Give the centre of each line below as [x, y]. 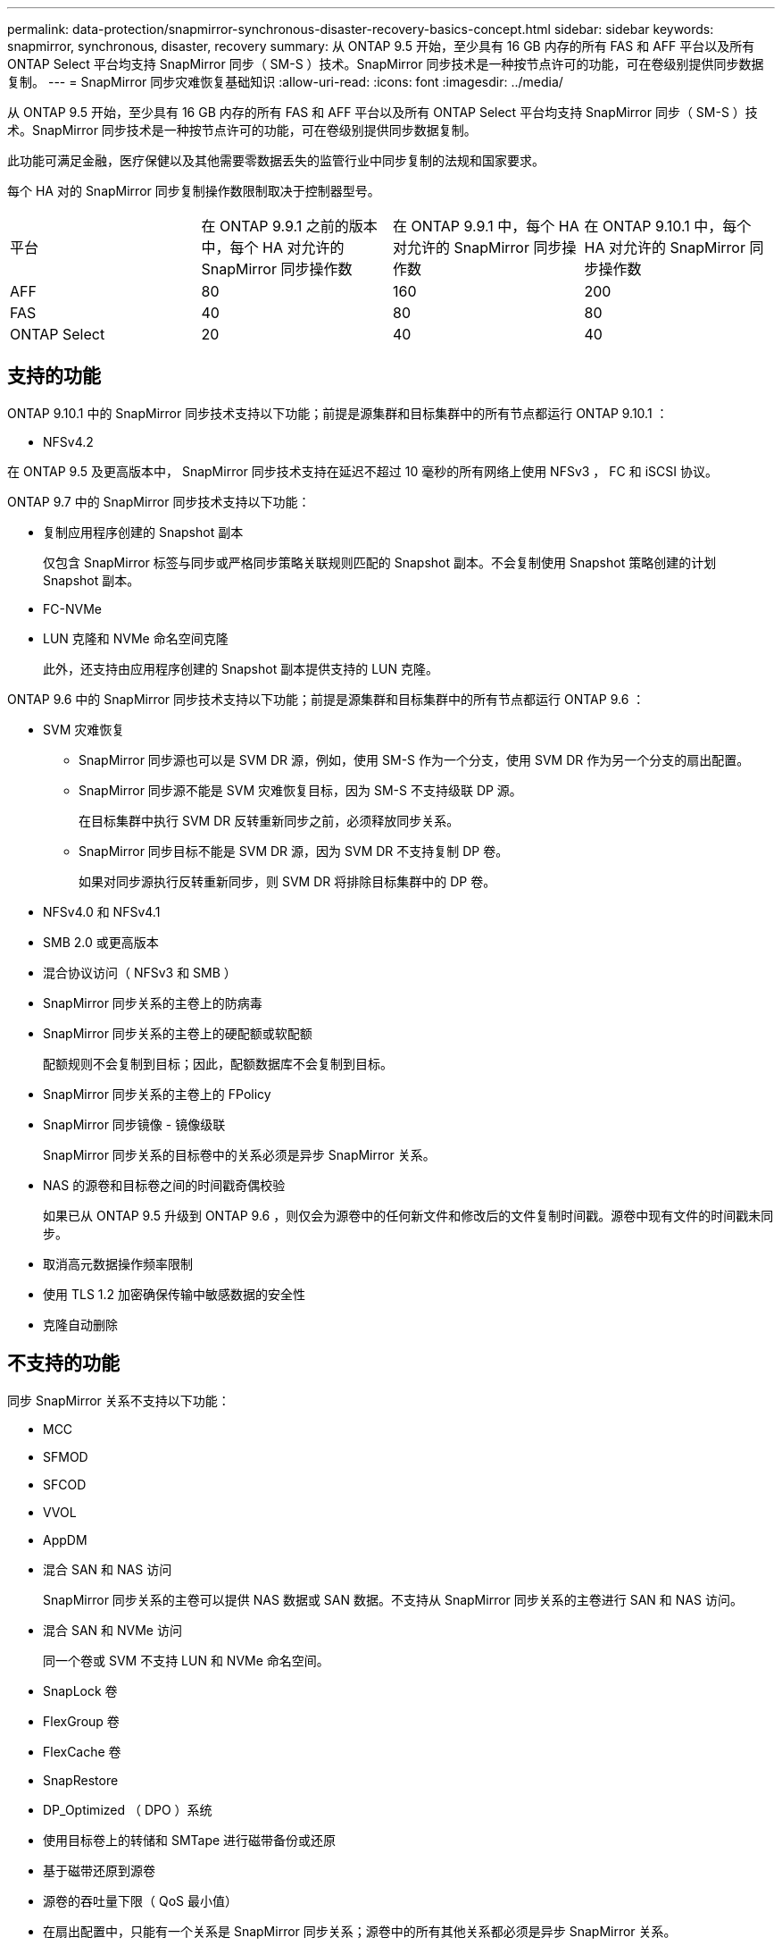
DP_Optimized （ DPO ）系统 [128, 1809]
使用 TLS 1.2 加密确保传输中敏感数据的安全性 [175, 1294]
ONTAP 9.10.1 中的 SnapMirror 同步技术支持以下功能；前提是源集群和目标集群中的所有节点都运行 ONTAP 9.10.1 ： [338, 413]
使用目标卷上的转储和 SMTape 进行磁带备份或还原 [190, 1840]
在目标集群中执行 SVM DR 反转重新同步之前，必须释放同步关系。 [269, 820]
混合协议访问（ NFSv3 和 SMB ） [140, 972]
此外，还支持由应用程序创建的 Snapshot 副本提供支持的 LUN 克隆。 [241, 668]
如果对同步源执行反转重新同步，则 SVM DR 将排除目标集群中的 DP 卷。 [287, 881]
